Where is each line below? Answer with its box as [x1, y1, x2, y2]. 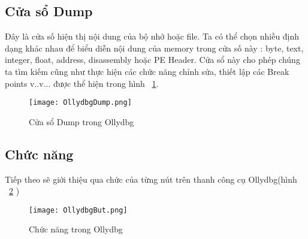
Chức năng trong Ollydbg [29, 223, 123, 235]
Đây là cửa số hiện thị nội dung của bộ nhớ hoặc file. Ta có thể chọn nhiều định [5, 30, 300, 43]
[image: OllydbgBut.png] [29, 205, 128, 214]
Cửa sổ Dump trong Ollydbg [29, 115, 134, 128]
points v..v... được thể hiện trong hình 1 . [5, 77, 159, 89]
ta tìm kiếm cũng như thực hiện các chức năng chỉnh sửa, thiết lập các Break [5, 65, 289, 77]
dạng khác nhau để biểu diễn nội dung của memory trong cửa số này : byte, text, [5, 41, 304, 54]
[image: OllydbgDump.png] [29, 98, 132, 107]
